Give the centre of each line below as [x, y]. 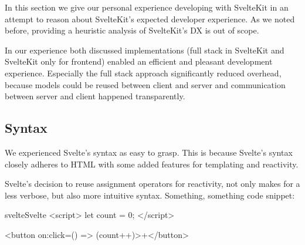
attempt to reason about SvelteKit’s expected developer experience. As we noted [150, 19]
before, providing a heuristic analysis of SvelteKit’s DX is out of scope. [132, 30]
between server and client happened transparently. [95, 96]
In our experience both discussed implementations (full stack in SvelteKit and [145, 50]
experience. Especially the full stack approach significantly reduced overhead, [143, 73]
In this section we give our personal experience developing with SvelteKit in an [147, 7]
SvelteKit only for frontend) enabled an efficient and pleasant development [139, 61]
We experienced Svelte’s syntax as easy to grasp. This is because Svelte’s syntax [149, 152]
